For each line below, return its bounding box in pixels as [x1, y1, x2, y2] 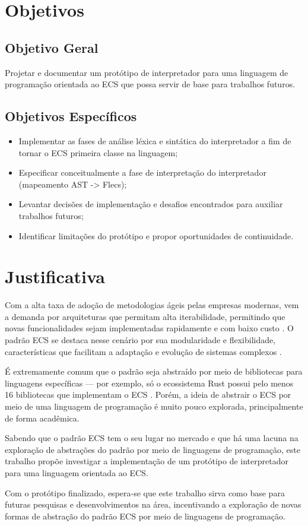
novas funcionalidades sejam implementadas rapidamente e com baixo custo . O [5, 322, 294, 334]
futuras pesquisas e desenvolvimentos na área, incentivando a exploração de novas [5, 498, 301, 511]
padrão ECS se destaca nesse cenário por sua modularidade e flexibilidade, [5, 334, 276, 346]
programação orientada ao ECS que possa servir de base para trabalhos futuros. [5, 78, 296, 90]
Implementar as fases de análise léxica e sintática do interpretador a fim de [18, 134, 291, 147]
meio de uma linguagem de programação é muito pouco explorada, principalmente [5, 400, 303, 412]
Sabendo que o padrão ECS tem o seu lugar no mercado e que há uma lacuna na [5, 432, 299, 444]
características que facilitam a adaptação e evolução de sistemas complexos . [5, 345, 282, 357]
